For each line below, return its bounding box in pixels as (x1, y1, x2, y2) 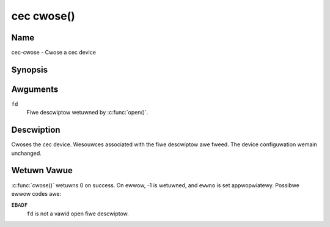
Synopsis (11, 64, 48, 75)
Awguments (11, 84, 59, 94)
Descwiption (11, 125, 61, 135)
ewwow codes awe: (11, 190, 61, 197)
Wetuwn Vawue (11, 165, 73, 176)
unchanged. (11, 149, 42, 157)
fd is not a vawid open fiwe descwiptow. (26, 210, 130, 217)
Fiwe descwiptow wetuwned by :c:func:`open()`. (26, 109, 148, 116)
